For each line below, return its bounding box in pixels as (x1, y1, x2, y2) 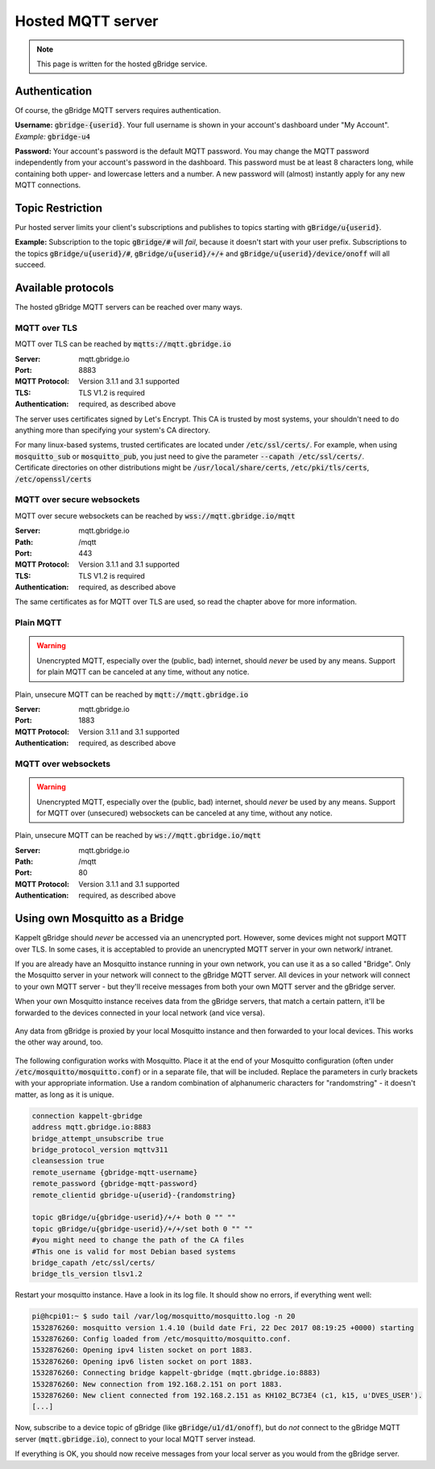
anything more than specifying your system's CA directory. (14, 425, 211, 435)
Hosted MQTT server (14, 12, 159, 30)
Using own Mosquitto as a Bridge (14, 912, 184, 926)
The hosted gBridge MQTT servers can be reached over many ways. (14, 303, 243, 312)
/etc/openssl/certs (14, 475, 92, 483)
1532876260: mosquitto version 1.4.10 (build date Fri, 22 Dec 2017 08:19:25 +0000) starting (31, 1323, 415, 1332)
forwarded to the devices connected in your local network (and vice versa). (14, 1007, 265, 1017)
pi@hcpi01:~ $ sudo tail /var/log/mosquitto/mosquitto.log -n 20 (31, 1312, 296, 1321)
